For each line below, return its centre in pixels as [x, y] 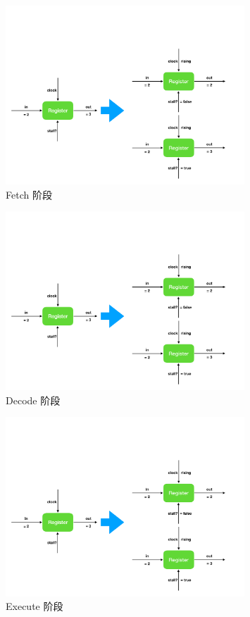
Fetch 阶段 [29, 194]
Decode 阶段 [33, 400]
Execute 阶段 [35, 606]
